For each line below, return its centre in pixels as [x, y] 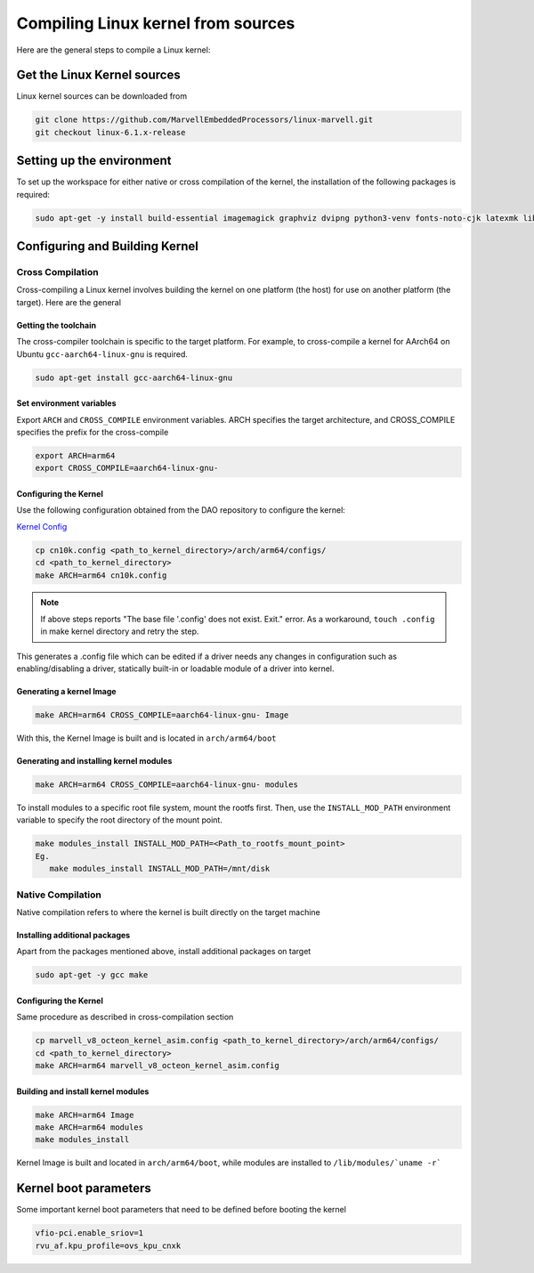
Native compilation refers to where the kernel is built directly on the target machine [168, 912]
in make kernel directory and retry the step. [120, 631]
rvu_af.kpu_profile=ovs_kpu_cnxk [108, 1245]
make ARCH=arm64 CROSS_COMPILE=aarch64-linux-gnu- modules [166, 785]
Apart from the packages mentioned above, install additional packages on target [164, 952]
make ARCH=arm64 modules [89, 1127]
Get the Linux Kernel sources [99, 75]
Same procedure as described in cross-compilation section [125, 1017]
